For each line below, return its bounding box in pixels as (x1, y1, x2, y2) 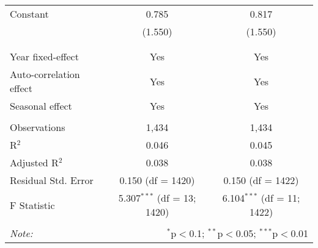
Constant (10, 7, 49, 21)
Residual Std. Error (10, 173, 94, 187)
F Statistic (10, 197, 55, 212)
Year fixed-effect (10, 49, 79, 63)
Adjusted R (10, 155, 59, 169)
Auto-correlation (10, 67, 80, 81)
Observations (10, 120, 65, 134)
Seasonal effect (10, 99, 72, 113)
